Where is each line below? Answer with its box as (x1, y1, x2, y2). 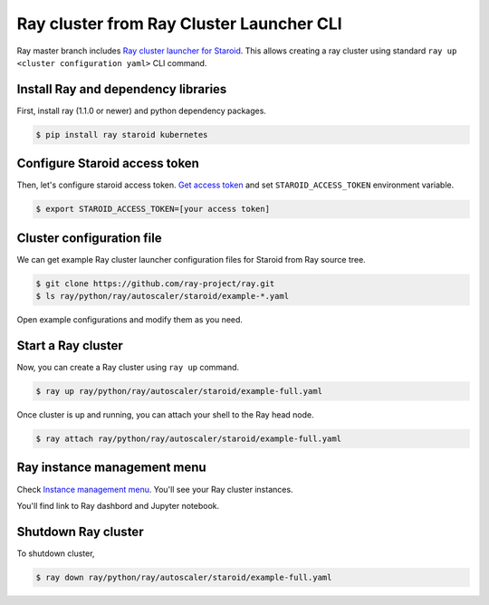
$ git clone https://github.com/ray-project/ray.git (35, 278, 275, 289)
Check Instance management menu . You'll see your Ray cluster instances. (16, 484, 293, 495)
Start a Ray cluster (16, 338, 124, 353)
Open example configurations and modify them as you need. (16, 314, 244, 325)
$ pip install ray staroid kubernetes (35, 130, 208, 139)
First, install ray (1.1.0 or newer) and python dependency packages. (16, 105, 267, 116)
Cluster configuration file (16, 230, 162, 245)
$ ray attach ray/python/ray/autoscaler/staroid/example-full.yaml (35, 434, 342, 444)
